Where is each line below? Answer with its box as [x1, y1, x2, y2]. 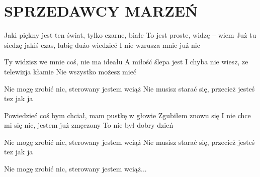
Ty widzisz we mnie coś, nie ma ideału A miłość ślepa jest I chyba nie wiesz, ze [4, 56, 248, 67]
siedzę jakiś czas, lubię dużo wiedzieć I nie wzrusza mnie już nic [4, 39, 200, 50]
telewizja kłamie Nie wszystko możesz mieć [4, 66, 137, 76]
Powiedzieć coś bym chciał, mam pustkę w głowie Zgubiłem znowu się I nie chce [4, 110, 251, 120]
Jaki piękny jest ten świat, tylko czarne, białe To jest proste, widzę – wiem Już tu [4, 30, 256, 40]
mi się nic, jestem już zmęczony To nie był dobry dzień [4, 120, 174, 130]
